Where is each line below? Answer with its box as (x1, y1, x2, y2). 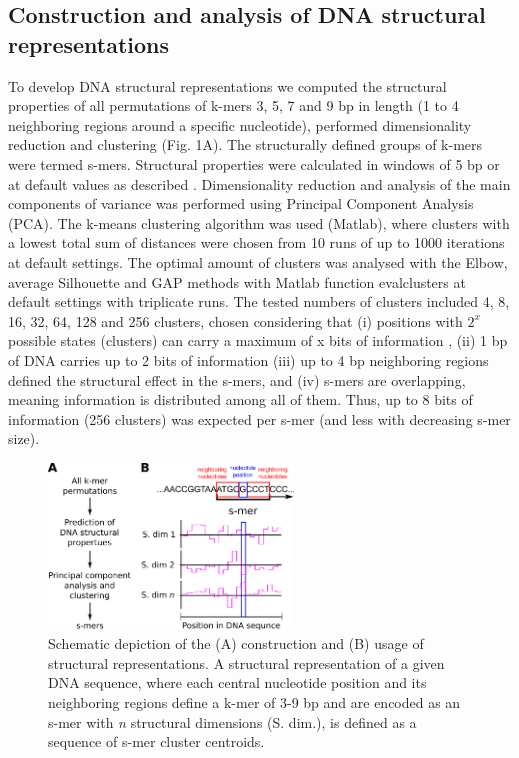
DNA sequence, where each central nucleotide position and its (48, 672, 427, 693)
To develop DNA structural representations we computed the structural (8, 75, 447, 96)
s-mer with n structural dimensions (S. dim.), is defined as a (48, 711, 417, 732)
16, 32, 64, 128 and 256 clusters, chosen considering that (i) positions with (8, 310, 463, 331)
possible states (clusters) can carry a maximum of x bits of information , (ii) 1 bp (8, 330, 508, 351)
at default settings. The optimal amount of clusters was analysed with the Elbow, (8, 251, 508, 272)
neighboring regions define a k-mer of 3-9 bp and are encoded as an (48, 691, 461, 712)
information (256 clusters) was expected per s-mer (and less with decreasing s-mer (8, 408, 511, 429)
